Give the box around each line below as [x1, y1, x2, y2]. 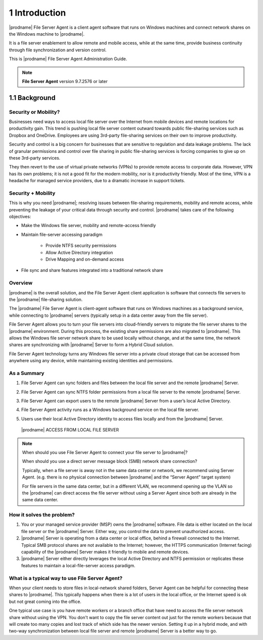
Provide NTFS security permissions [45, 243, 117, 248]
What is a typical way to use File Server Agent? [9, 575, 123, 581]
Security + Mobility [9, 189, 56, 196]
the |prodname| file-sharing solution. [9, 296, 83, 302]
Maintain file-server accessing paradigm [21, 231, 103, 237]
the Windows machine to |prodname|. [9, 31, 85, 37]
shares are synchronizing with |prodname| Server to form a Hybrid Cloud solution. [9, 342, 174, 348]
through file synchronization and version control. [9, 47, 107, 53]
